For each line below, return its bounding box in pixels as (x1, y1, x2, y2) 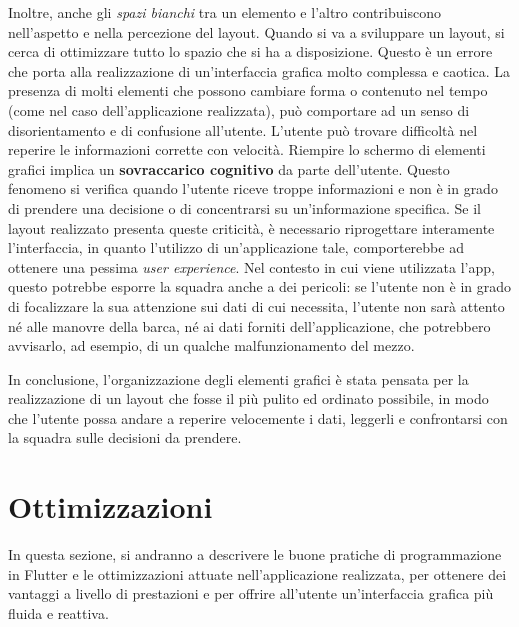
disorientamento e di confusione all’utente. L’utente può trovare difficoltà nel (8, 119, 478, 140)
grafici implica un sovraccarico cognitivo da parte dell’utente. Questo (8, 158, 450, 179)
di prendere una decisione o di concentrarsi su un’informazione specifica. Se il (8, 197, 482, 218)
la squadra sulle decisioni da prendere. (8, 427, 242, 448)
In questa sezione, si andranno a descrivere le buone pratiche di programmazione (8, 544, 502, 565)
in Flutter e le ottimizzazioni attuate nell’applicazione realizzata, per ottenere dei (8, 563, 507, 584)
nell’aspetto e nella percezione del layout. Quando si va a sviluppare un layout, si (8, 21, 505, 42)
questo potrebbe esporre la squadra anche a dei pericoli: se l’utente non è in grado (8, 276, 511, 297)
